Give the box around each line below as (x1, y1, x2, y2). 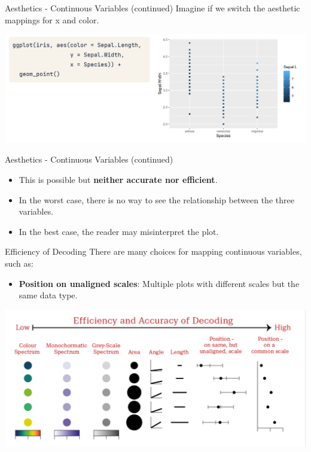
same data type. (19, 289, 78, 301)
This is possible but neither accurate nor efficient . (19, 173, 218, 185)
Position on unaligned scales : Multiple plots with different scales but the (19, 277, 300, 289)
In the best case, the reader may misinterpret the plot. (19, 225, 219, 237)
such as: (5, 256, 33, 269)
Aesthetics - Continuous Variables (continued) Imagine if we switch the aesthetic (5, 2, 300, 14)
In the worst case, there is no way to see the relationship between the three (19, 193, 294, 206)
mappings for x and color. (5, 13, 99, 26)
